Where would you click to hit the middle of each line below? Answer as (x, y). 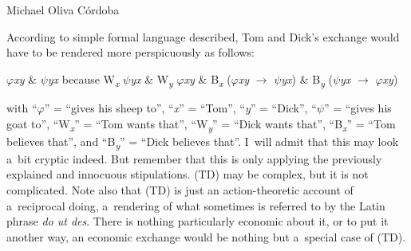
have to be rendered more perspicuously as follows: (130, 52)
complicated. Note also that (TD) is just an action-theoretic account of (180, 189)
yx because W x (83, 80)
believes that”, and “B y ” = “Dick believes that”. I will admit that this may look (203, 142)
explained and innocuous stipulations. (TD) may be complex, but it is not (188, 174)
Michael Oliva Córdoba (63, 10)
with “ (22, 107)
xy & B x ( (207, 80)
